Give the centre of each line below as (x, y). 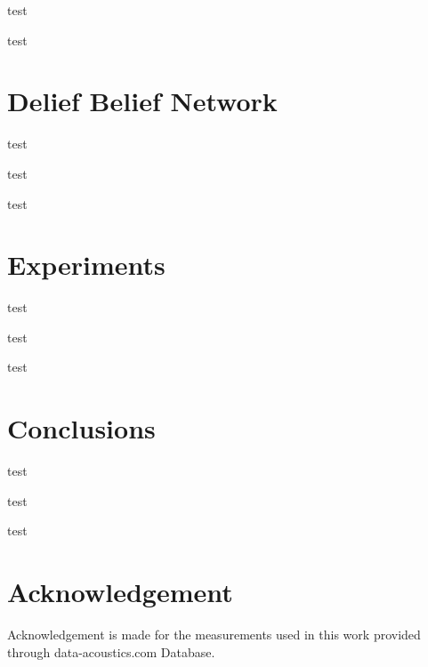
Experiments (86, 265)
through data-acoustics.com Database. (111, 651)
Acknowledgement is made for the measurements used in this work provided (214, 635)
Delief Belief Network (142, 101)
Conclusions (81, 428)
